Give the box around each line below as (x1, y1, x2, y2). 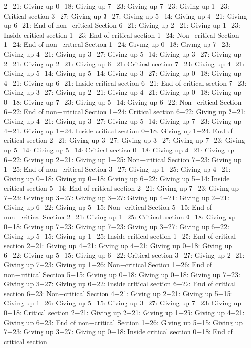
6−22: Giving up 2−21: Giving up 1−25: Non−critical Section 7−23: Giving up (4, 154, 242, 164)
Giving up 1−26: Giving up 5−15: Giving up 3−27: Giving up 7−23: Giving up (4, 298, 242, 308)
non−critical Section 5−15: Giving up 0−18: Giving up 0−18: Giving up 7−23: (4, 269, 240, 279)
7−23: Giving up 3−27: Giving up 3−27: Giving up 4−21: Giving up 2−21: (4, 192, 229, 202)
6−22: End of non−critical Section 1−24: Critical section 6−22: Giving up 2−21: (4, 106, 246, 116)
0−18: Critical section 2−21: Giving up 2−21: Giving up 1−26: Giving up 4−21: (4, 307, 245, 317)
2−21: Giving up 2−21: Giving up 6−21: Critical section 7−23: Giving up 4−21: (4, 58, 245, 68)
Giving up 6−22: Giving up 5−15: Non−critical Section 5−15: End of (4, 202, 212, 212)
